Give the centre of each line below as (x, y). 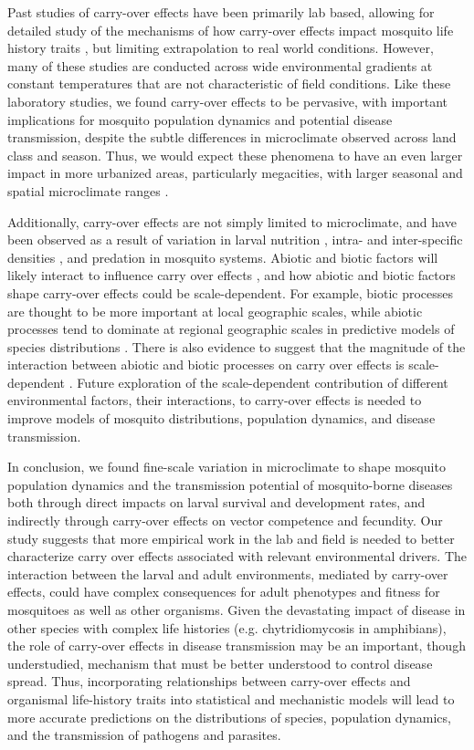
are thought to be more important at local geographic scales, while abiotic (215, 311)
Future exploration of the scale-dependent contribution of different (263, 382)
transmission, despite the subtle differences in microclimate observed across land (232, 137)
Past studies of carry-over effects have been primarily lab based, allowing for (221, 12)
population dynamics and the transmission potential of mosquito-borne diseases (230, 484)
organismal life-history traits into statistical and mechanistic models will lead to (231, 698)
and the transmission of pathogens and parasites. (144, 735)
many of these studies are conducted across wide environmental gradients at (220, 65)
